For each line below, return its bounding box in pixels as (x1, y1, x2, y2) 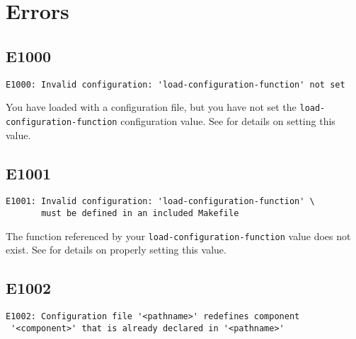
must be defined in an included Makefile (41, 208, 239, 218)
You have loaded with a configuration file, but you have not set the (6, 100, 297, 114)
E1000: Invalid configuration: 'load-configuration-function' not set (6, 79, 345, 90)
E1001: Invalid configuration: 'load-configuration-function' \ (6, 196, 315, 207)
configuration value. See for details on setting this (120, 113, 335, 128)
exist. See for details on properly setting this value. (6, 242, 226, 257)
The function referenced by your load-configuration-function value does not (6, 228, 351, 243)
